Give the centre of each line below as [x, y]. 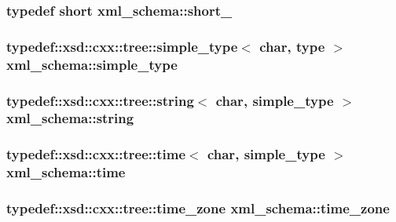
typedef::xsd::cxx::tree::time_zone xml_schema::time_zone [198, 208]
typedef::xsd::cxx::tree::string [100, 100]
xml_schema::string [70, 118]
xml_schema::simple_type [92, 64]
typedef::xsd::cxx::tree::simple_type [122, 46]
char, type [292, 46]
